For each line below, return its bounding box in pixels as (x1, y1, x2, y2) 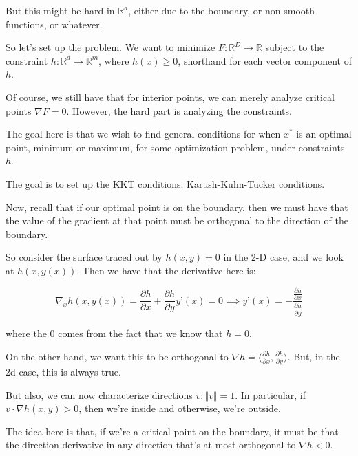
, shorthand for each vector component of (178, 53, 352, 67)
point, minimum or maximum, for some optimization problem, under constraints (6, 140, 345, 154)
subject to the (265, 40, 324, 54)
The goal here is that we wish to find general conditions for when (6, 127, 281, 141)
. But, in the (287, 349, 340, 363)
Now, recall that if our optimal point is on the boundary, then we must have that (6, 199, 348, 214)
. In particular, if (235, 387, 306, 402)
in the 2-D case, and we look (223, 250, 344, 264)
